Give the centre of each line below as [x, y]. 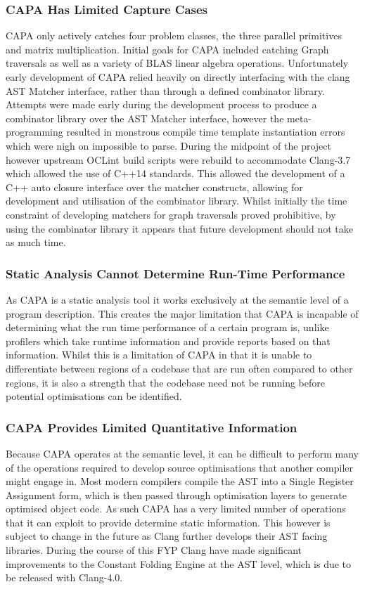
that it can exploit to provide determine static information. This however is [168, 522]
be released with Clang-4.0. [64, 577]
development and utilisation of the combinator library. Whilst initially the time [177, 201]
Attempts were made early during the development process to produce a [161, 104]
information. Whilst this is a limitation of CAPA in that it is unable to [159, 355]
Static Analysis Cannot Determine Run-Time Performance [175, 273]
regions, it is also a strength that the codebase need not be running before [165, 382]
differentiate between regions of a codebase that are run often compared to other [179, 368]
